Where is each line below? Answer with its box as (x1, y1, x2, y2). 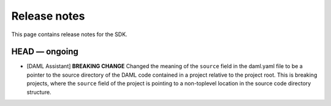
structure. (26, 88, 51, 96)
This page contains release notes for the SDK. (11, 31, 128, 38)
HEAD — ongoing (11, 47, 79, 57)
